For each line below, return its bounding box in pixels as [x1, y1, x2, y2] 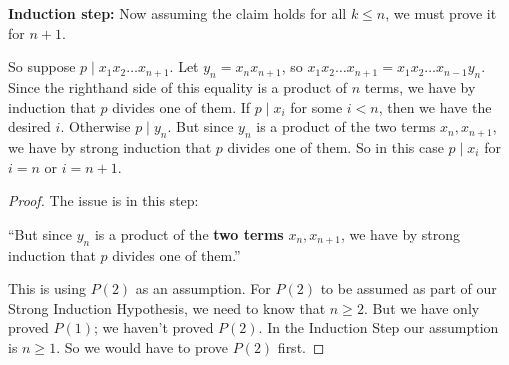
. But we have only [363, 297, 480, 318]
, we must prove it [385, 3, 497, 23]
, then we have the [378, 96, 492, 117]
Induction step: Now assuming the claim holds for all [8, 3, 347, 23]
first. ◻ [277, 336, 325, 357]
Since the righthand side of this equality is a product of [8, 76, 348, 97]
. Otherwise [60, 116, 131, 137]
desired [8, 116, 51, 137]
